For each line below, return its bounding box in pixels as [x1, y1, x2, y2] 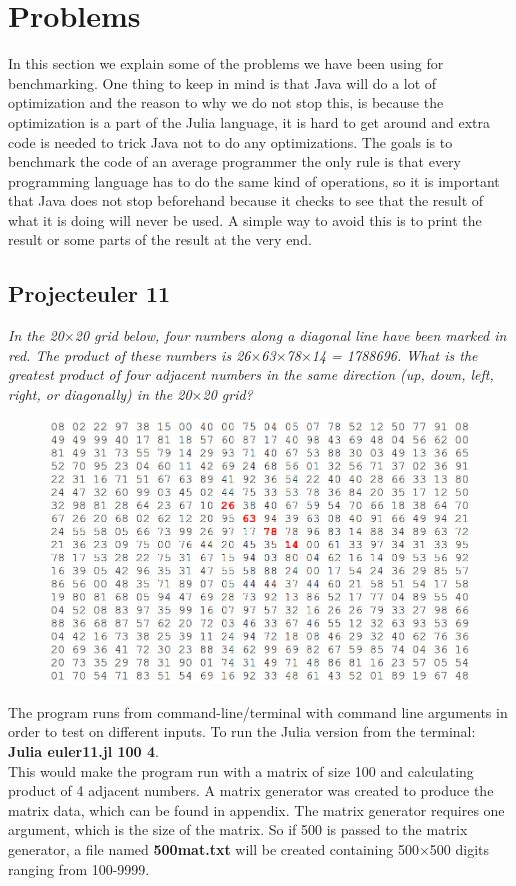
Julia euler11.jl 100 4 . [8, 741, 159, 762]
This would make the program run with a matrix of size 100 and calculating [8, 760, 474, 781]
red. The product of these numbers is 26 [8, 344, 251, 365]
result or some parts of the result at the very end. [8, 229, 312, 250]
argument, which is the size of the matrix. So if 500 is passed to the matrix [8, 819, 468, 840]
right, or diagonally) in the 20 [8, 384, 192, 405]
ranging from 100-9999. [8, 858, 150, 879]
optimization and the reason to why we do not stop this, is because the [8, 92, 444, 113]
